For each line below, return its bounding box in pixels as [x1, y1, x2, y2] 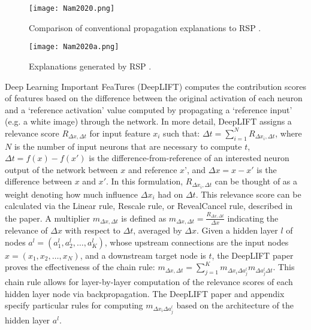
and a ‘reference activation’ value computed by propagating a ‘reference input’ [5, 103, 292, 116]
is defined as [121, 211, 167, 224]
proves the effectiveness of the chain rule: [5, 261, 155, 273]
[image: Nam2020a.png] [29, 43, 119, 52]
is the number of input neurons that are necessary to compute [14, 140, 242, 152]
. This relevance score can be [195, 187, 301, 200]
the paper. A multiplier [5, 211, 90, 224]
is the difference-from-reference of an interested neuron [89, 152, 289, 164]
